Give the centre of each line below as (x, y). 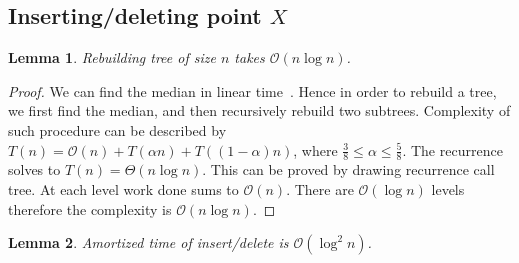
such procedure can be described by (117, 129)
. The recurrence (452, 149)
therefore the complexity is (90, 208)
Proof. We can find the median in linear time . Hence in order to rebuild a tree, (252, 90)
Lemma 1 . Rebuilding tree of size (112, 57)
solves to (34, 169)
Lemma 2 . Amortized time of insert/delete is (148, 242)
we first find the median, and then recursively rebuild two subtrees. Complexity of (259, 110)
